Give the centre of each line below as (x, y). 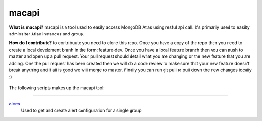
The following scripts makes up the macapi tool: (57, 88)
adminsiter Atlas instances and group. (47, 34)
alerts (15, 104)
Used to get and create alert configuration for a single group (81, 111)
